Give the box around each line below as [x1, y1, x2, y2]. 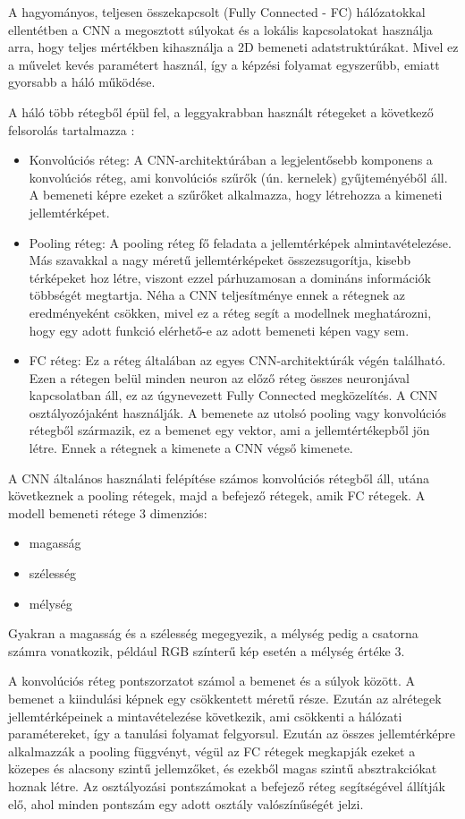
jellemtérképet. [29, 202, 110, 221]
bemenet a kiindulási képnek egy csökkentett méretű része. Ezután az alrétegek [8, 689, 442, 707]
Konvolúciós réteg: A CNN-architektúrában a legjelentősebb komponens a [29, 150, 433, 169]
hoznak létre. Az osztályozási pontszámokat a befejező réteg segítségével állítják [8, 776, 445, 795]
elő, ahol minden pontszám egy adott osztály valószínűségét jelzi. [8, 794, 364, 813]
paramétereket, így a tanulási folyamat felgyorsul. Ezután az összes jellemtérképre [8, 724, 456, 743]
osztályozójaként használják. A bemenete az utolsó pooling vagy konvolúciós [29, 403, 446, 422]
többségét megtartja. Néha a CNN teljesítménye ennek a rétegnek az [29, 286, 405, 304]
